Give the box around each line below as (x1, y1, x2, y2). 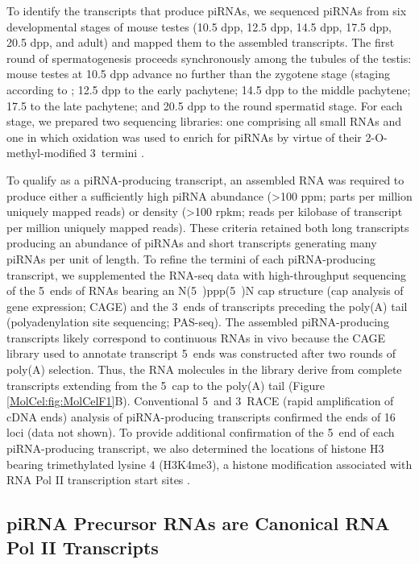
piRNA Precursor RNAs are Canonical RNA (6, 511, 390, 536)
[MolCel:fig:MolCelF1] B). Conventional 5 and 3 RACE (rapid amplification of (6, 392, 394, 409)
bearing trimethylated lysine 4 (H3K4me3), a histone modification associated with (6, 455, 413, 472)
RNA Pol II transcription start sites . (6, 471, 190, 488)
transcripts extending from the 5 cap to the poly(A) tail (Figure (6, 376, 325, 393)
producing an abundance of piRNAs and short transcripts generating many (6, 234, 377, 251)
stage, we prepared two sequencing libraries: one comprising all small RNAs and (6, 113, 402, 130)
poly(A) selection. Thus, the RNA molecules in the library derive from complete (6, 361, 402, 378)
